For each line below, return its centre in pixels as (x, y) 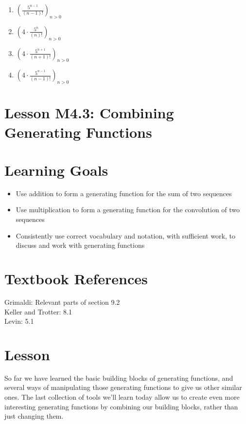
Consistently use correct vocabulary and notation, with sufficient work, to (125, 235)
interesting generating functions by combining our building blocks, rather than (121, 406)
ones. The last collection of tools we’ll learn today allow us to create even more (122, 397)
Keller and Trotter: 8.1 (38, 311)
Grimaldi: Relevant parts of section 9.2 (62, 302)
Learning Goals (56, 170)
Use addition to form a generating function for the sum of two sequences (124, 193)
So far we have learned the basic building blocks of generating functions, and (119, 378)
